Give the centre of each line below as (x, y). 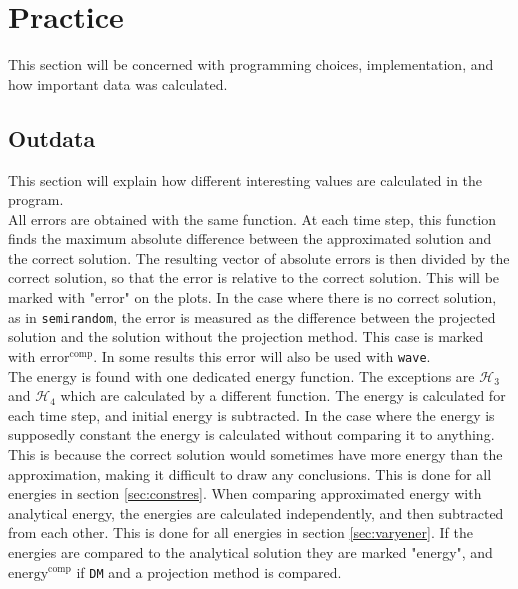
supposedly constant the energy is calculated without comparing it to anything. (251, 434)
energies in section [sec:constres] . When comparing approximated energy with (245, 493)
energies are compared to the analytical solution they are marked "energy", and (250, 551)
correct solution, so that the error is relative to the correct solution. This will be (254, 277)
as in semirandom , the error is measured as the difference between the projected (252, 316)
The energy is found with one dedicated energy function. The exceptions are (241, 375)
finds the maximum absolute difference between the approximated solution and (250, 238)
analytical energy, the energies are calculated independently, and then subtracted (256, 512)
